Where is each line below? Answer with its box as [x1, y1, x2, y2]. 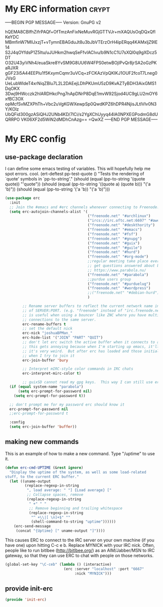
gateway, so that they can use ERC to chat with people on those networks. [5, 553, 154, 558]
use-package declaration [5, 153, 83, 161]
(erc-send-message [14, 524, 51, 529]
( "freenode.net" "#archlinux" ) [87, 213, 151, 219]
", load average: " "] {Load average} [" [26, 488, 112, 493]
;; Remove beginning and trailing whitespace [29, 506, 123, 510]
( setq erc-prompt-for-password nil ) [17, 389, 92, 394]
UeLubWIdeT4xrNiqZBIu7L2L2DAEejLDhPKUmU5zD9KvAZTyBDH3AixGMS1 [5, 80, 157, 86]
